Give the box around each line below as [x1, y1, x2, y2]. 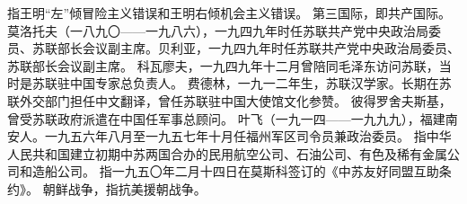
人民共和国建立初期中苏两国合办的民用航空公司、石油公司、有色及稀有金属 [7, 144, 447, 163]
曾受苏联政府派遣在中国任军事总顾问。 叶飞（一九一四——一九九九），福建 [7, 109, 445, 128]
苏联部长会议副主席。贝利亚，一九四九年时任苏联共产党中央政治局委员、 [31, 39, 460, 58]
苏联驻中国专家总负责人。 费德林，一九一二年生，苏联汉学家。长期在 [31, 74, 439, 93]
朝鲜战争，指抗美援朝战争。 [42, 179, 207, 198]
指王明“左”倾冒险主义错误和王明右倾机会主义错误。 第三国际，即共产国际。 [7, 4, 451, 22]
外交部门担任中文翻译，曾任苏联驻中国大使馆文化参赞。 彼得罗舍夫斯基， [19, 91, 452, 110]
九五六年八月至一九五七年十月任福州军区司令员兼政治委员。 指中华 [57, 127, 452, 146]
